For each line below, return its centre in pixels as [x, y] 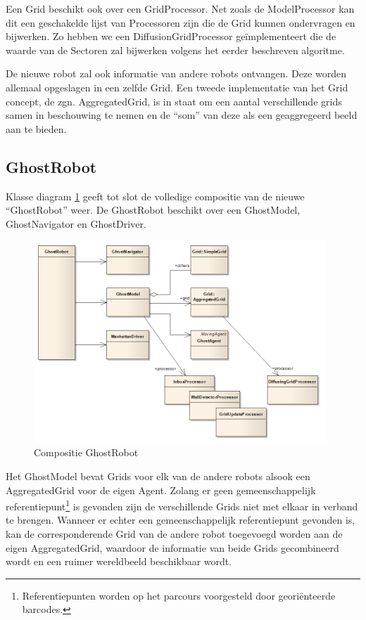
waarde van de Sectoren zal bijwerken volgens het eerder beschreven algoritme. [175, 50]
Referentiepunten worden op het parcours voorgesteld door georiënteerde [179, 595]
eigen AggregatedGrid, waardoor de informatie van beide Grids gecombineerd [172, 547]
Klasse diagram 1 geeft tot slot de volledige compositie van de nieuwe [155, 196]
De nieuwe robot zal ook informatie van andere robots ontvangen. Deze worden [176, 73]
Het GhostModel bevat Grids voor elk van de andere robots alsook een [158, 476]
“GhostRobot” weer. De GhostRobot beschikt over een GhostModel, [153, 210]
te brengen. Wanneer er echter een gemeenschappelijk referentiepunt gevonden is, [181, 520]
